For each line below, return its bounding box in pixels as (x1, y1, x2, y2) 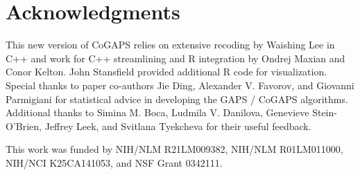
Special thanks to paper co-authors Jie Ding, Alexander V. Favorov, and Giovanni (6, 77, 354, 92)
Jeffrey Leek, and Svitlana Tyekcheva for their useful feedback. (44, 118, 311, 133)
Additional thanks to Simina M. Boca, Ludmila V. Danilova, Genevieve (6, 105, 309, 120)
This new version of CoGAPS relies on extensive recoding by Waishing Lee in (6, 37, 335, 52)
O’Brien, (6, 118, 42, 133)
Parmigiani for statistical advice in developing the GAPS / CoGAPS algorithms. (6, 91, 348, 106)
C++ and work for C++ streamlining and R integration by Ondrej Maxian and (6, 50, 345, 65)
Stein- (312, 105, 337, 120)
